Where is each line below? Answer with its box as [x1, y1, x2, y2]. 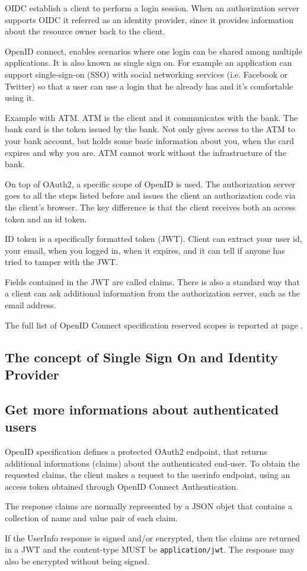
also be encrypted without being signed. [5, 554, 150, 567]
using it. [5, 91, 34, 104]
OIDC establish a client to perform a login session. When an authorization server [5, 2, 300, 14]
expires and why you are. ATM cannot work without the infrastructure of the [5, 146, 286, 158]
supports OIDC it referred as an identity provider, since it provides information [5, 13, 294, 25]
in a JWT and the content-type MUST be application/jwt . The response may [5, 543, 295, 556]
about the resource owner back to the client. [5, 25, 165, 37]
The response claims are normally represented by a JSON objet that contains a [5, 500, 292, 512]
